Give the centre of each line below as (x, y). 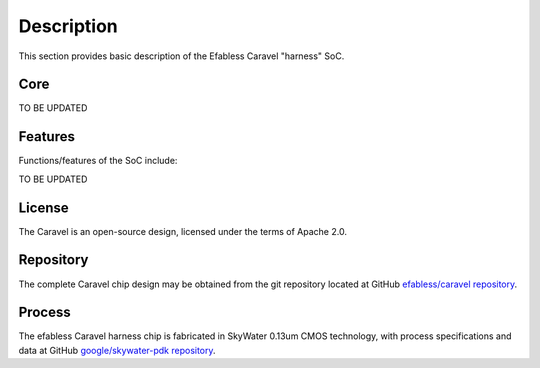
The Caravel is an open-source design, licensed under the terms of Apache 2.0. (182, 231)
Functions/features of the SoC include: (98, 161)
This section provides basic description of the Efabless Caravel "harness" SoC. (181, 56)
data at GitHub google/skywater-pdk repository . (117, 350)
